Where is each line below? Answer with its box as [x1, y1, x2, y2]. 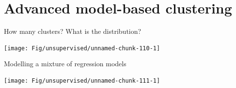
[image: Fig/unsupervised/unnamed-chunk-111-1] [4, 77, 160, 84]
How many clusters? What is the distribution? [4, 26, 142, 36]
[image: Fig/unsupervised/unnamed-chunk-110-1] [4, 44, 160, 52]
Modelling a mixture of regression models [4, 59, 126, 69]
